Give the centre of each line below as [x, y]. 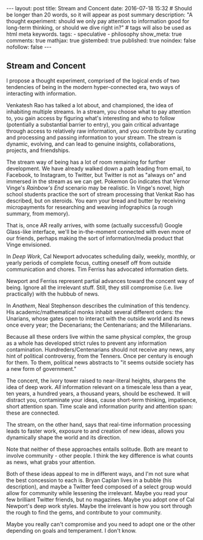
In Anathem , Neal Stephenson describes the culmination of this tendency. [98, 305]
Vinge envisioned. [29, 244]
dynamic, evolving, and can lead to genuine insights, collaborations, [91, 144]
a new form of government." [42, 368]
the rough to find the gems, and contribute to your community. [84, 512]
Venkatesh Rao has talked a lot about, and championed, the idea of [90, 105]
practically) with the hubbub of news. [53, 294]
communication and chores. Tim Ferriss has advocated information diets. [98, 269]
